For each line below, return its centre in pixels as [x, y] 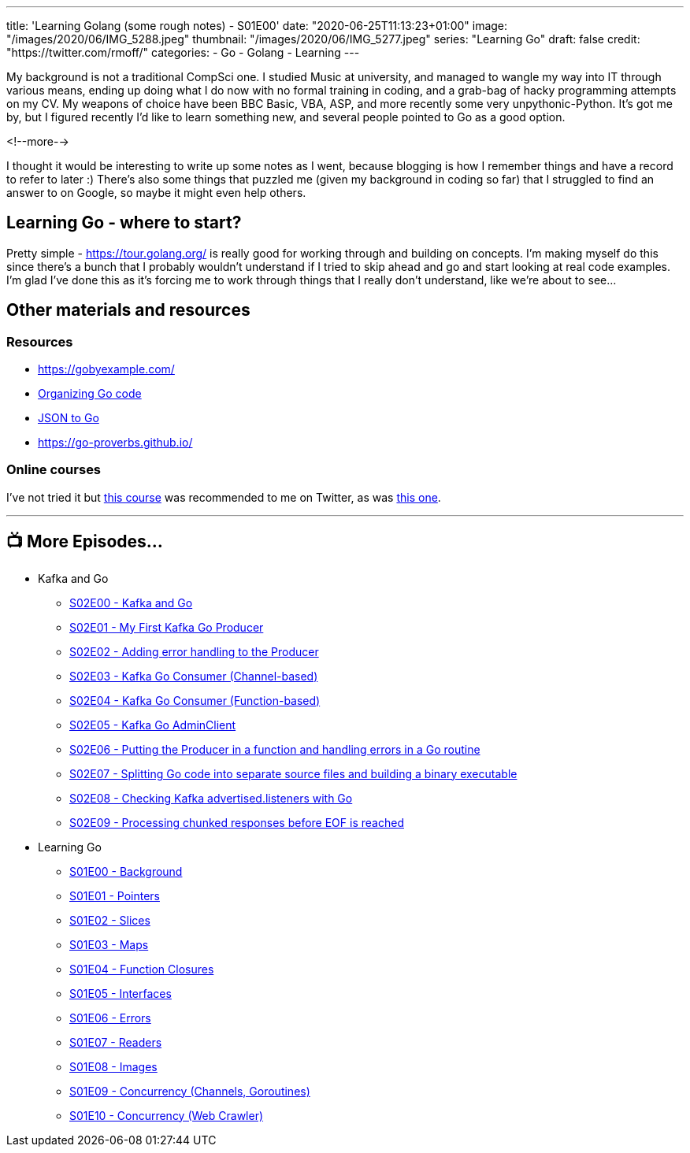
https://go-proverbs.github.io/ [115, 443]
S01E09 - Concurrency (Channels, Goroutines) [190, 1091]
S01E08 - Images [113, 1066]
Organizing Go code [90, 394]
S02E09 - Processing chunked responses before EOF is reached [237, 822]
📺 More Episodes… [85, 542]
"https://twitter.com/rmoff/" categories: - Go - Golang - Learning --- [183, 52]
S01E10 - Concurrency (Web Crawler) [167, 1115]
